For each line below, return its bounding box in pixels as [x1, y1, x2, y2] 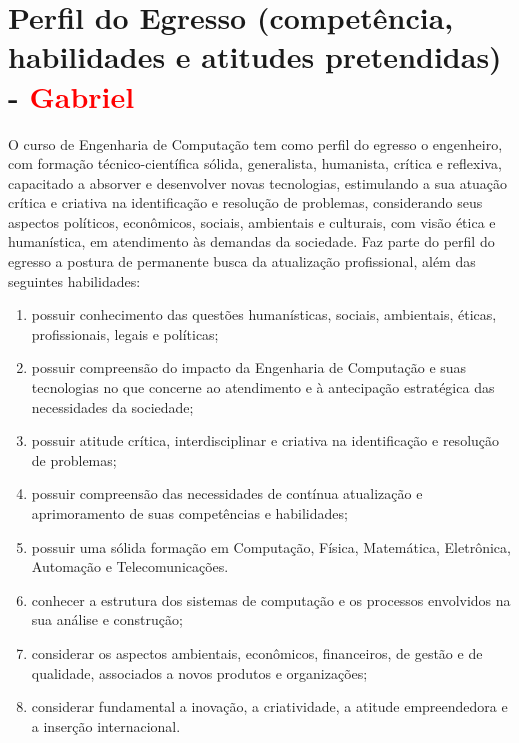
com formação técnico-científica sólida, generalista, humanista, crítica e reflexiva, [8, 153, 502, 174]
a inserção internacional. [31, 715, 181, 736]
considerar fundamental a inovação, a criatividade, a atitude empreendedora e [31, 696, 508, 717]
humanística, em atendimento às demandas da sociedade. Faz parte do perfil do [8, 231, 495, 252]
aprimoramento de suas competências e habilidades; [31, 503, 348, 523]
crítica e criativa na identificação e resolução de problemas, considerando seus [8, 192, 483, 213]
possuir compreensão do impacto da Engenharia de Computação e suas [31, 357, 467, 378]
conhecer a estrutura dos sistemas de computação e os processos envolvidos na [31, 589, 511, 610]
